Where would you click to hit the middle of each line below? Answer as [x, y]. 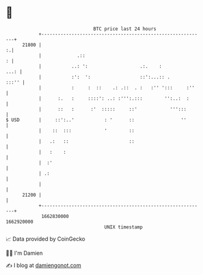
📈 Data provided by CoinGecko [46, 239]
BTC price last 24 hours [125, 29]
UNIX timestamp [124, 227]
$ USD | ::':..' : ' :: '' [96, 120]
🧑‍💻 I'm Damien [24, 253]
